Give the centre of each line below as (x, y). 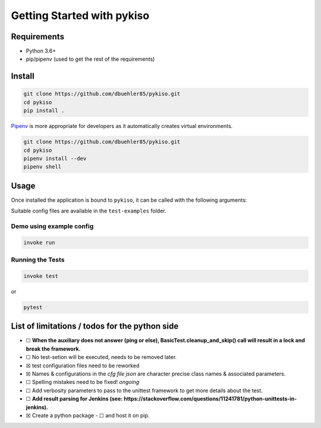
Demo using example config (52, 226)
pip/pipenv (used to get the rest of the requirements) (90, 59)
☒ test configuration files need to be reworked (83, 365)
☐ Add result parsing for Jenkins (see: (74, 399)
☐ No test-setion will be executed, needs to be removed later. (101, 357)
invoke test (41, 276)
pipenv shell (43, 167)
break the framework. (53, 349)
